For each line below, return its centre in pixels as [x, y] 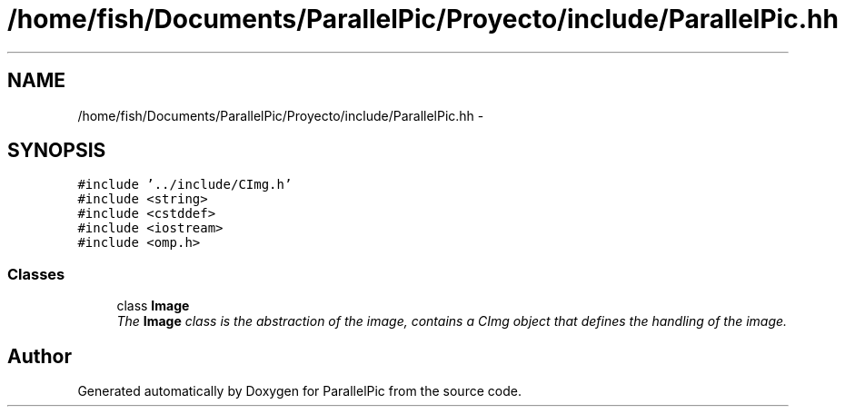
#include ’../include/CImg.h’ [185, 185]
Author [40, 356]
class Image [153, 306]
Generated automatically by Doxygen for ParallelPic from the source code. [299, 391]
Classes [36, 274]
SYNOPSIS [57, 151]
